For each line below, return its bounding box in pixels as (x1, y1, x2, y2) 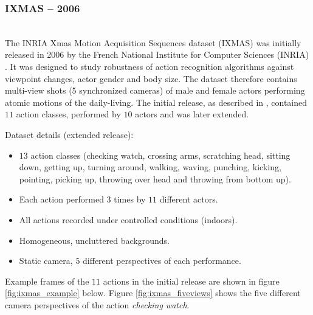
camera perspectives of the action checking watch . (5, 298, 190, 311)
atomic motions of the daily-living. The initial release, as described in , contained (5, 95, 308, 108)
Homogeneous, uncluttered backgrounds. (19, 234, 170, 246)
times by (114, 193, 146, 206)
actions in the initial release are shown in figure (103, 274, 280, 287)
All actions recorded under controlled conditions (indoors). (19, 213, 238, 226)
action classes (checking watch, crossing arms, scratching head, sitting (30, 148, 291, 161)
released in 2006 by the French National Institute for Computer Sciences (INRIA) (5, 48, 309, 61)
